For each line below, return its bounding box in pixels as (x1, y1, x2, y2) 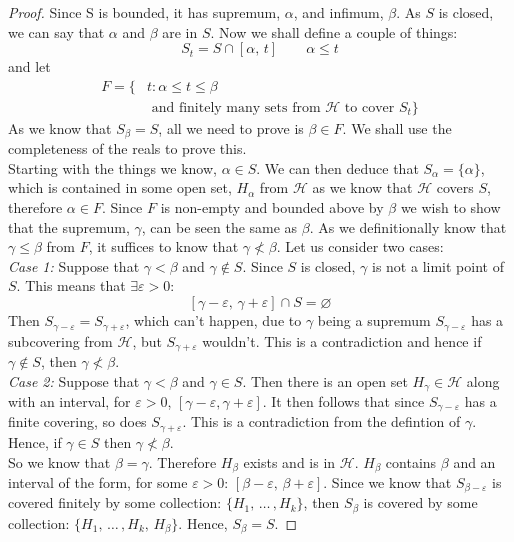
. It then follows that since (262, 391, 425, 411)
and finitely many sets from (151, 100, 321, 115)
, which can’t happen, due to (125, 310, 302, 331)
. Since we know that (323, 471, 452, 492)
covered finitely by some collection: (8, 492, 222, 513)
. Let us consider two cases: (276, 236, 444, 257)
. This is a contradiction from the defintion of (182, 411, 461, 432)
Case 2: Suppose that (8, 370, 140, 391)
